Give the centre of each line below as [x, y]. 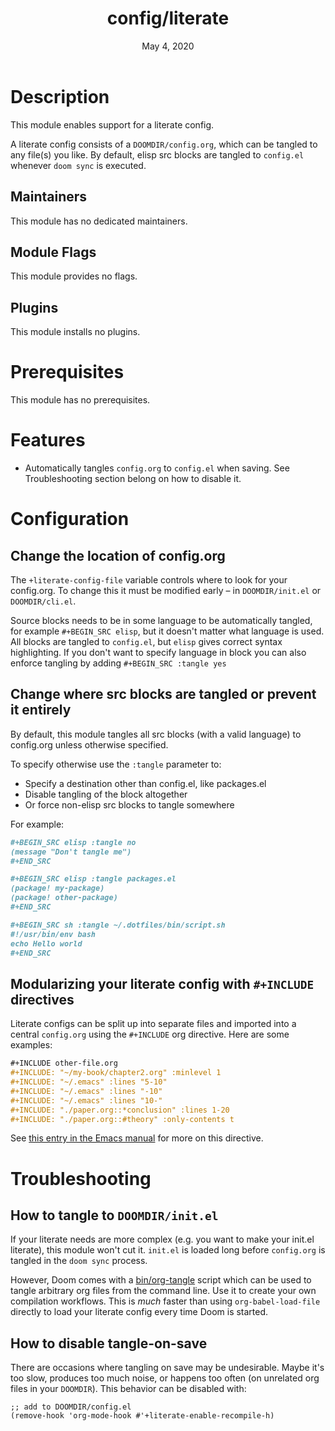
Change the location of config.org [118, 555]
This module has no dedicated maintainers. [99, 221]
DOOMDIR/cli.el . [43, 601]
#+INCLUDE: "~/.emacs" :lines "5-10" [89, 1082]
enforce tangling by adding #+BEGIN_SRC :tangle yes [118, 663]
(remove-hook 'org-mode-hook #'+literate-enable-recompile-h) [142, 1416]
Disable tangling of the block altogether [106, 794]
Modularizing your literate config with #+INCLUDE [162, 983]
